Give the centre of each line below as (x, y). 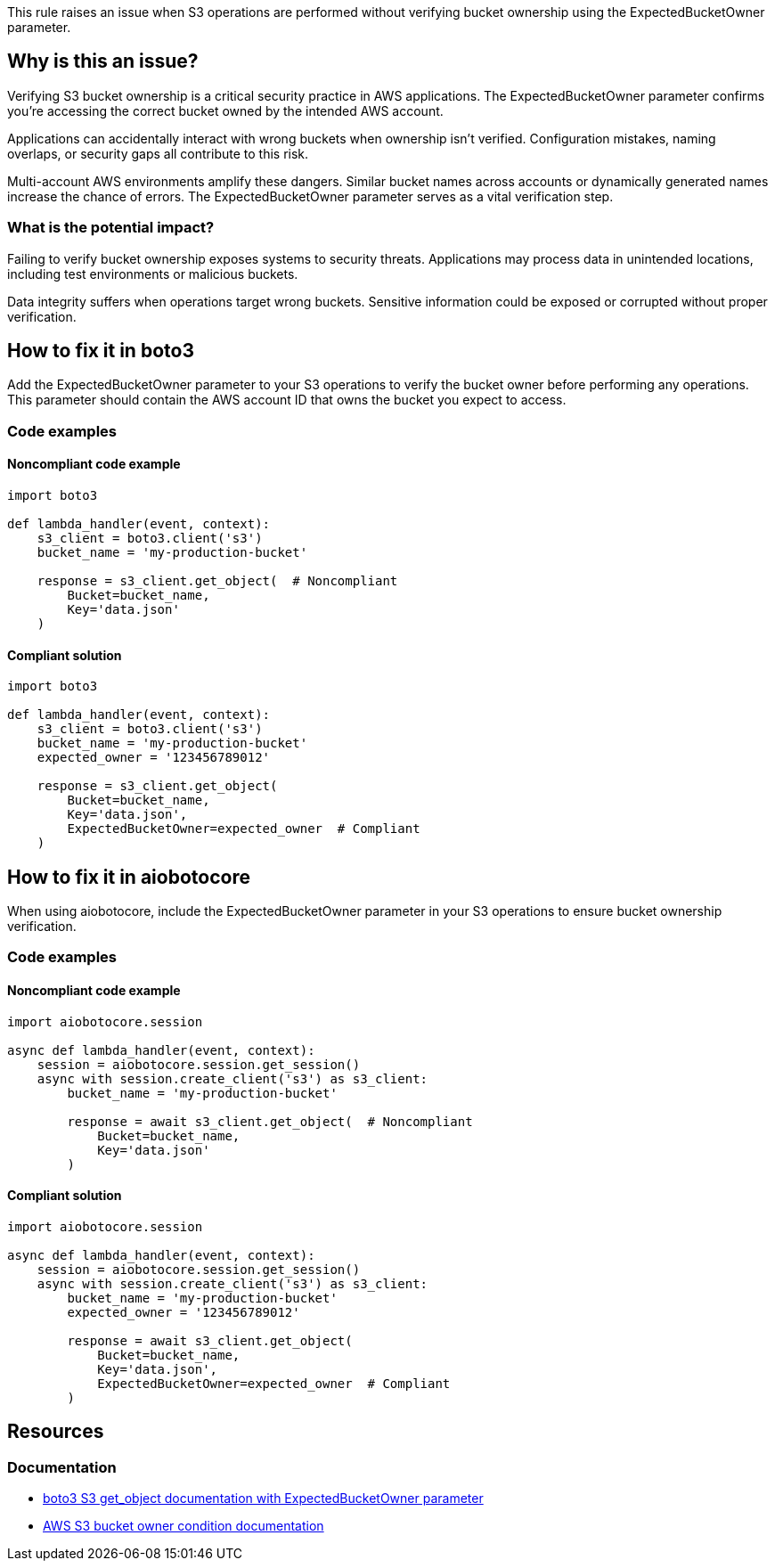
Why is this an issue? (103, 61)
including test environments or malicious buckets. (153, 274)
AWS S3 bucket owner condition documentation (184, 1526)
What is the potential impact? (111, 228)
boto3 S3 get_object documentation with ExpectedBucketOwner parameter (263, 1499)
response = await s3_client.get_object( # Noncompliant (270, 1121)
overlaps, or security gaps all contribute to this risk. (158, 153)
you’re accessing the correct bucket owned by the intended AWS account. (225, 110)
